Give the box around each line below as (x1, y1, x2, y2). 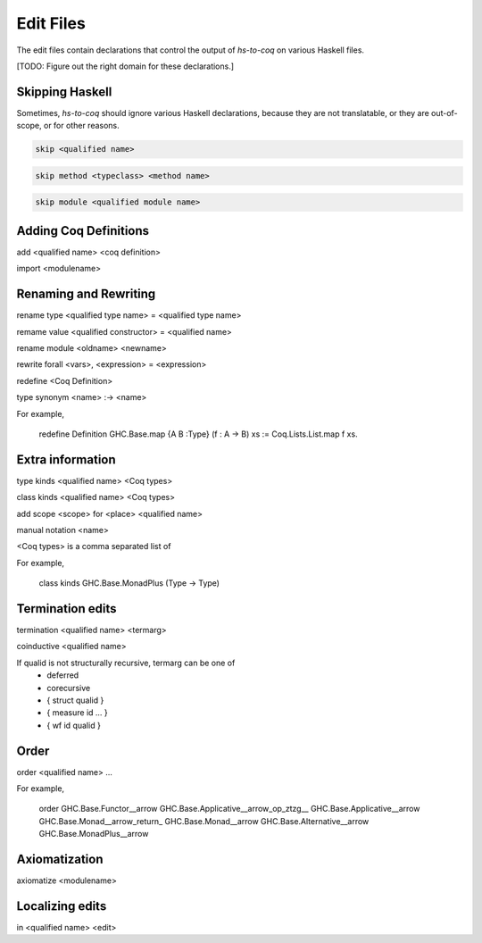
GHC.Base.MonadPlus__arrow (38, 829, 149, 839)
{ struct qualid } (46, 695, 104, 705)
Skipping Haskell (16, 84, 112, 99)
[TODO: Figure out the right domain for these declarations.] (16, 61, 235, 71)
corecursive (46, 682, 91, 693)
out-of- (431, 107, 459, 118)
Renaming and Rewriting (16, 287, 156, 302)
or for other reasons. (43, 121, 120, 131)
